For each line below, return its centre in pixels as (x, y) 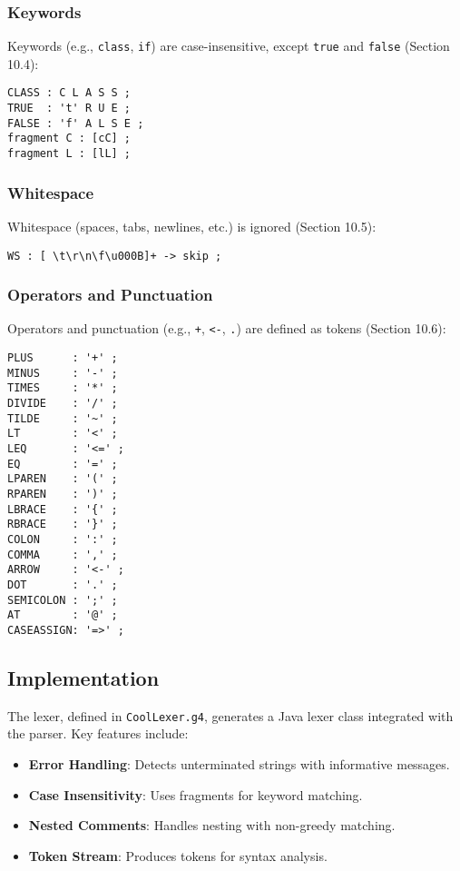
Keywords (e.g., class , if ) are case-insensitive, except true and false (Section (229, 46)
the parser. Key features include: (98, 733)
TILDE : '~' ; (63, 418)
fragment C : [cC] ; (69, 139)
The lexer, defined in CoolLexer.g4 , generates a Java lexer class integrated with (230, 715)
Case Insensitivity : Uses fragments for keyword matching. (196, 794)
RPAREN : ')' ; (63, 494)
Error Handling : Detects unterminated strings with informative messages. (239, 764)
